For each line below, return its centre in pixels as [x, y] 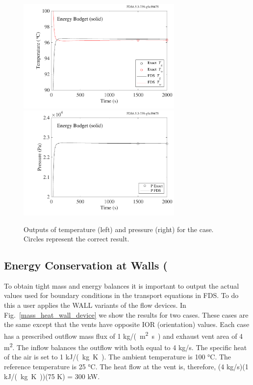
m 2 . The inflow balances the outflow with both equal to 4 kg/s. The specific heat [126, 346]
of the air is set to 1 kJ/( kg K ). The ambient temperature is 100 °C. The [118, 357]
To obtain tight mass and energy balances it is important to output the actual [122, 285]
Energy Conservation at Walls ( [86, 265]
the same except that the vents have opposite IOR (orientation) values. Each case [127, 324]
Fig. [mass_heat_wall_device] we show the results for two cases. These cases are [126, 314]
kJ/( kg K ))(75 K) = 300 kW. [52, 376]
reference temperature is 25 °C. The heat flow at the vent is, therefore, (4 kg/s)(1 [126, 366]
